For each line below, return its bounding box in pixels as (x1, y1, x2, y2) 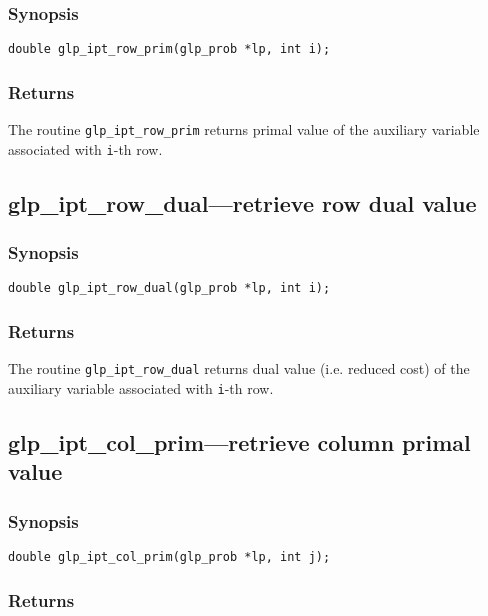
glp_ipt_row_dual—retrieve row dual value (8, 187, 477, 218)
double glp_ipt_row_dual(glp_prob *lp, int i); (8, 281, 331, 296)
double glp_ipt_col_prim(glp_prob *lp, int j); (8, 549, 331, 564)
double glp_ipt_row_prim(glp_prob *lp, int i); (8, 42, 331, 57)
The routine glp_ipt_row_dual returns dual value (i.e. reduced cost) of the (8, 358, 470, 379)
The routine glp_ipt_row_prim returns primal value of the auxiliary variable (8, 119, 480, 140)
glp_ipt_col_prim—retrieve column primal (8, 426, 471, 457)
